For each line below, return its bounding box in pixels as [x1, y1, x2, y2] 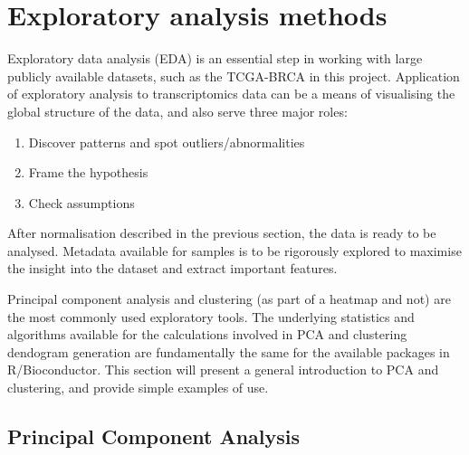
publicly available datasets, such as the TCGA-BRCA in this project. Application [7, 66, 460, 85]
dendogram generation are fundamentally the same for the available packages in [7, 342, 450, 361]
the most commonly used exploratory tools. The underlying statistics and [7, 307, 415, 326]
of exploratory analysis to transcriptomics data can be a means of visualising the [7, 84, 455, 103]
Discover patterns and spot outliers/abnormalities [28, 132, 305, 151]
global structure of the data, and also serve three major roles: [7, 101, 348, 120]
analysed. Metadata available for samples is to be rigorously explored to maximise [7, 241, 462, 260]
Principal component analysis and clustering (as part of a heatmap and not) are [7, 289, 451, 308]
